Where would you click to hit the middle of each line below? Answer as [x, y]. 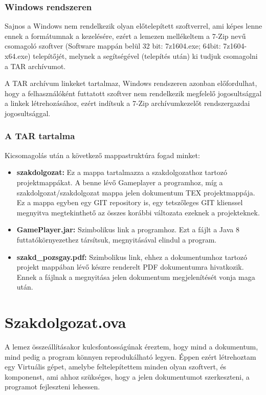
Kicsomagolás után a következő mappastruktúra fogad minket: [102, 155]
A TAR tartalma [40, 136]
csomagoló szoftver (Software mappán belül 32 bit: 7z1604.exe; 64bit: [113, 46]
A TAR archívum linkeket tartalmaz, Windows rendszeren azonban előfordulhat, [131, 83]
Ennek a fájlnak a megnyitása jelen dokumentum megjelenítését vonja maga [136, 277]
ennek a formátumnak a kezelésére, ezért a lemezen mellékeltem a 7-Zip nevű [125, 36]
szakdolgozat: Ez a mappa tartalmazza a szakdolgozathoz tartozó [122, 172]
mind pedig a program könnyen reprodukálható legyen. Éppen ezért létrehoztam [130, 356]
